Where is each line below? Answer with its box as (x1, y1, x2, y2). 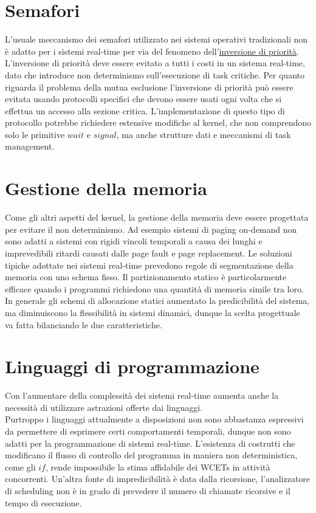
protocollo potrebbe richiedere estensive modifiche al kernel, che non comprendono (5, 116, 311, 129)
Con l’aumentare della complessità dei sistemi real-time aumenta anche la (5, 389, 279, 402)
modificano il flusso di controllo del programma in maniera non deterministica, (5, 449, 298, 461)
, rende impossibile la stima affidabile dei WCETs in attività (45, 460, 270, 473)
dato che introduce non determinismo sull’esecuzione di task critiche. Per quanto (5, 68, 304, 81)
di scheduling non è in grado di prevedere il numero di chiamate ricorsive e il (5, 484, 290, 497)
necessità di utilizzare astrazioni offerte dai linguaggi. (5, 401, 203, 413)
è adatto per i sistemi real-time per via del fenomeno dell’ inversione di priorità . (5, 44, 299, 57)
